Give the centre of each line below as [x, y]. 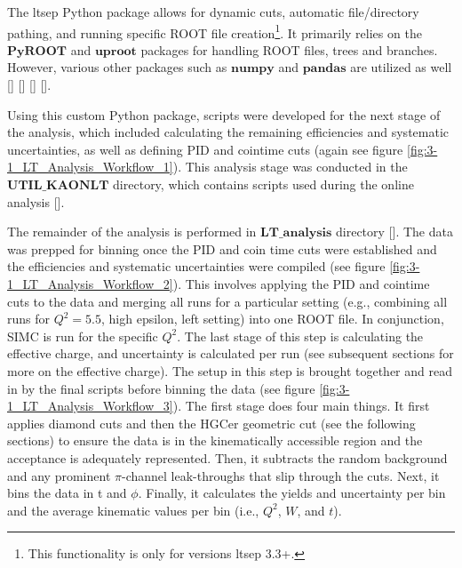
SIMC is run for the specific [83, 336]
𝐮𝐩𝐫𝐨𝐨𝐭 [115, 51]
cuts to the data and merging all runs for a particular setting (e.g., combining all [227, 301]
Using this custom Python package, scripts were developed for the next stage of [224, 114]
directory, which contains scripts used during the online [263, 184]
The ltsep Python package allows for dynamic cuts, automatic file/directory [213, 12]
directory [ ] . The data [394, 232]
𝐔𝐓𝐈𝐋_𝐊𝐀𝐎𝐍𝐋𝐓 [58, 186]
